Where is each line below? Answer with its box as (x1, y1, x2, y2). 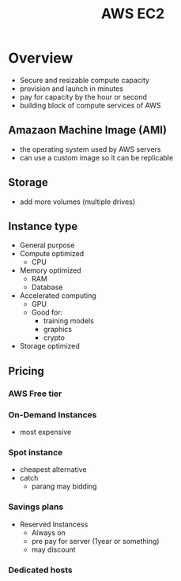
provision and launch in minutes (19, 84, 124, 93)
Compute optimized (19, 249, 85, 258)
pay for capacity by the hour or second (19, 92, 148, 101)
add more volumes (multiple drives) (19, 197, 136, 206)
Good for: (31, 307, 63, 317)
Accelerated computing (19, 291, 96, 300)
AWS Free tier (8, 388, 62, 399)
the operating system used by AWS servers (19, 144, 161, 154)
